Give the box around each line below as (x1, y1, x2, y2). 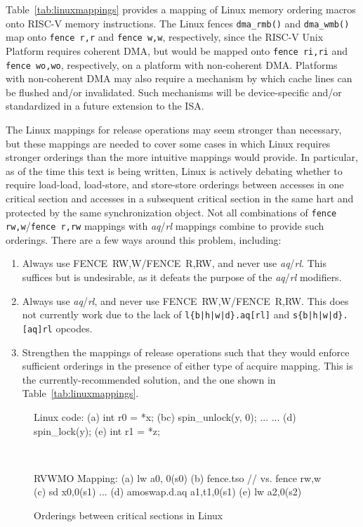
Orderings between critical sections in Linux (34, 507, 223, 522)
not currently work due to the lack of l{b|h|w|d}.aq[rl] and (22, 307, 290, 322)
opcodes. (55, 320, 93, 335)
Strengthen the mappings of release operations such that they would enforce (22, 344, 350, 359)
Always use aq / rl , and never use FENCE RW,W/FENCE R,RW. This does (22, 293, 349, 308)
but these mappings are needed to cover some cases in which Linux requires (6, 136, 331, 150)
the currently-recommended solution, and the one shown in (22, 372, 276, 386)
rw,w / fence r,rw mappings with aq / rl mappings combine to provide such (6, 219, 324, 233)
